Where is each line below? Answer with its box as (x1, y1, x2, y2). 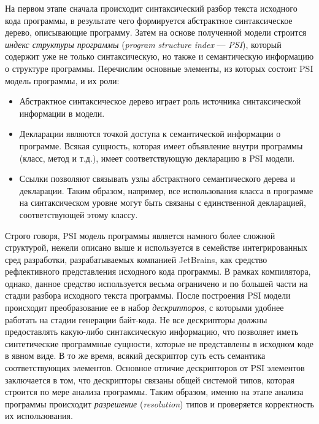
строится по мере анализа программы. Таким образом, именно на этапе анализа (5, 385, 304, 398)
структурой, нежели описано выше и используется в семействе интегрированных (5, 241, 308, 254)
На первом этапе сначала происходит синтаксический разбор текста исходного (5, 2, 298, 14)
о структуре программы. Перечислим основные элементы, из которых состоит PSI (5, 61, 313, 74)
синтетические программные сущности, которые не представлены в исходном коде (5, 337, 313, 350)
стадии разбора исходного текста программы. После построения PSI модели (5, 289, 291, 302)
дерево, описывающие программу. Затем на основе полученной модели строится (5, 26, 307, 39)
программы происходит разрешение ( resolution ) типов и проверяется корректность (5, 397, 314, 410)
